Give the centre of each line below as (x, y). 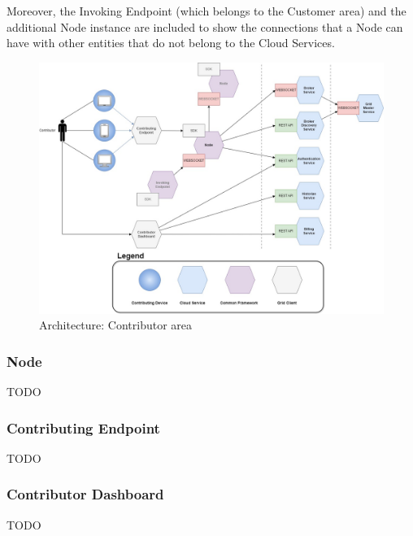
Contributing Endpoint (83, 427)
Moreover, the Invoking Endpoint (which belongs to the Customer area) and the (206, 11)
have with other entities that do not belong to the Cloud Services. (171, 43)
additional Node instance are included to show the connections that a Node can (205, 26)
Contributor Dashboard (85, 494)
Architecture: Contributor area (116, 325)
